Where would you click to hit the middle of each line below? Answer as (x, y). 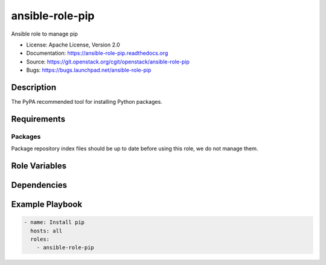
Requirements (38, 119)
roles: (40, 239)
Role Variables (39, 166)
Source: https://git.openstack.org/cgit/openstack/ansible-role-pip (108, 62)
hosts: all (46, 231)
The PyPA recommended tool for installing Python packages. (87, 102)
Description (34, 87)
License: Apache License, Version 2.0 (73, 45)
